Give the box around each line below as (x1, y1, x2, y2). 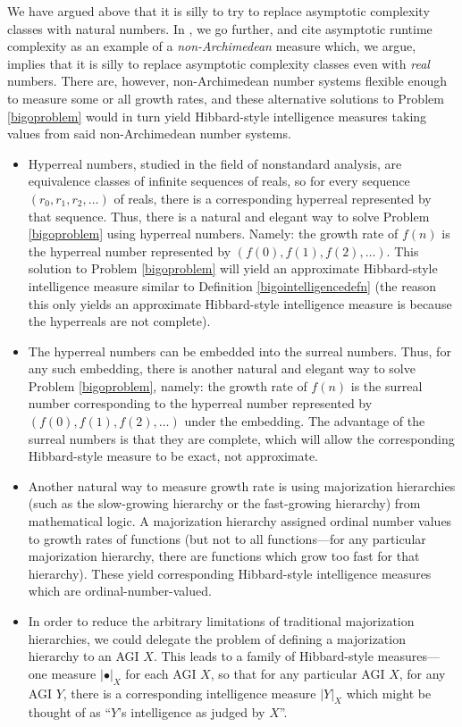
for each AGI (125, 664, 197, 682)
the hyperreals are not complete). (28, 312, 211, 330)
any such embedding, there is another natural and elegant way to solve (28, 359, 416, 378)
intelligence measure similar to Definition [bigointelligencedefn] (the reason (28, 276, 437, 295)
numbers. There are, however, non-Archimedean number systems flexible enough (7, 71, 448, 90)
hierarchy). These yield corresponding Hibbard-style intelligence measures (28, 564, 432, 582)
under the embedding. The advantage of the (184, 412, 425, 430)
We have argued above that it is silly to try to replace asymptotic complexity (7, 2, 430, 20)
